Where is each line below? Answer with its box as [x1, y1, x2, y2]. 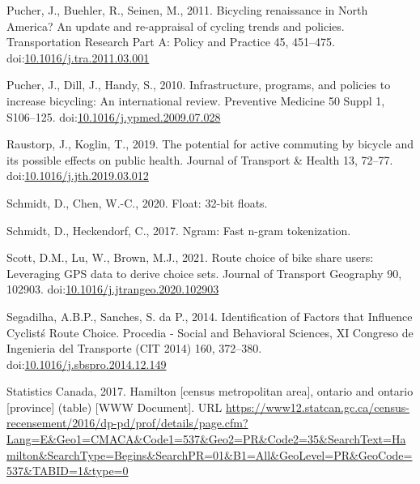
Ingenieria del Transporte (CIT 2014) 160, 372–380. [6, 340, 262, 357]
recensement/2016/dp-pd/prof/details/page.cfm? [6, 414, 248, 431]
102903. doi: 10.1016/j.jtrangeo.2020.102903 [6, 281, 219, 298]
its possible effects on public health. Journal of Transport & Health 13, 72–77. [6, 151, 393, 168]
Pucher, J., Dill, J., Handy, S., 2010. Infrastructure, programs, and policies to [6, 76, 391, 93]
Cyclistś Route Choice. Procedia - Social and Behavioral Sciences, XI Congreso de [6, 323, 414, 341]
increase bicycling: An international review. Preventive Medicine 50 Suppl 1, [6, 92, 385, 109]
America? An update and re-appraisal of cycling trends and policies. [6, 17, 345, 34]
